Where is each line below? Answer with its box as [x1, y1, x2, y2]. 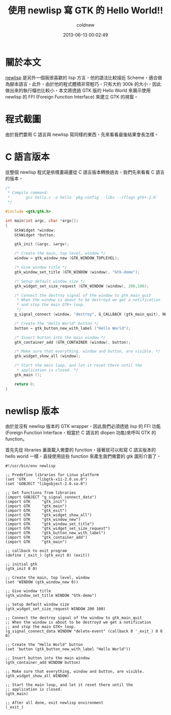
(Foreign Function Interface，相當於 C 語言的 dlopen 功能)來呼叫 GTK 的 [5, 430, 156, 436]
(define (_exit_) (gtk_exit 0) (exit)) [5, 553, 90, 558]
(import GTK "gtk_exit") [5, 508, 67, 513]
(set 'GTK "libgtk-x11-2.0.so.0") [5, 476, 88, 482]
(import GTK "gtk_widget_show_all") [5, 512, 93, 517]
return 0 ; [14, 382, 36, 387]
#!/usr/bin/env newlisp [5, 463, 56, 468]
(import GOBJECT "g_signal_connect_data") [5, 494, 97, 499]
